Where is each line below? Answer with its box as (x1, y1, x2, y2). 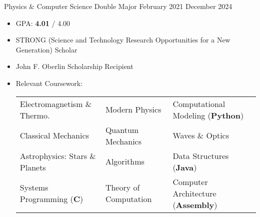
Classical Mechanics (19, 129, 89, 141)
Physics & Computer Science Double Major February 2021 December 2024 (4, 1, 232, 11)
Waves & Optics (172, 129, 229, 141)
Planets (19, 161, 46, 173)
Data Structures (172, 149, 229, 161)
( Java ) (172, 161, 197, 173)
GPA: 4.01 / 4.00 (15, 17, 70, 28)
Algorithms (105, 155, 144, 167)
